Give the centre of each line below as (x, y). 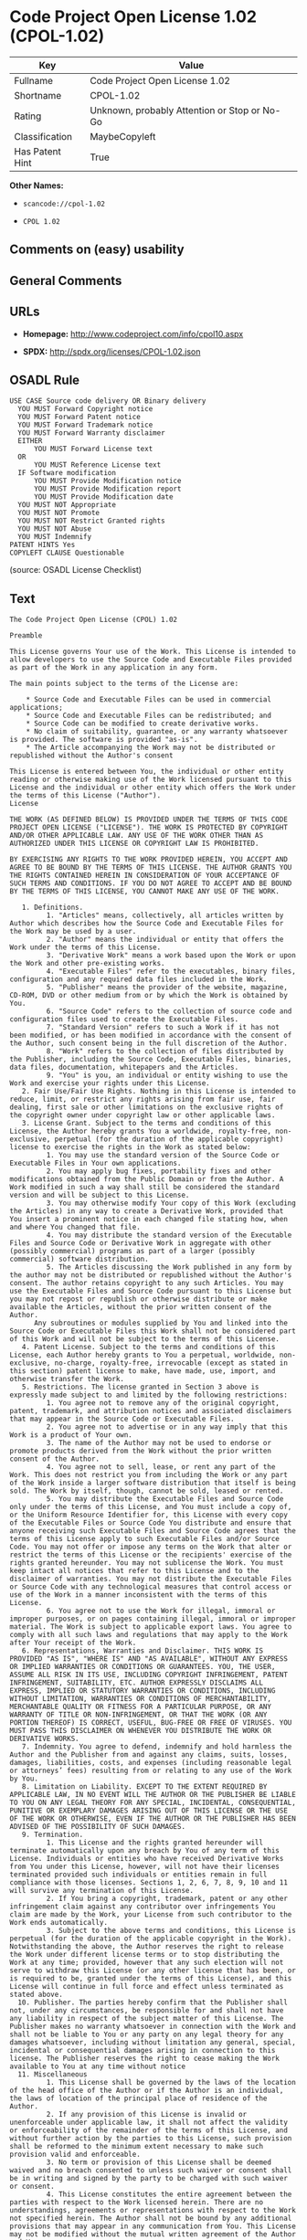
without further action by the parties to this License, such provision (151, 2139)
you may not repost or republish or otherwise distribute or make (138, 1299)
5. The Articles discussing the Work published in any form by (169, 1267)
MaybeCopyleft (123, 136)
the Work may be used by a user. (73, 932)
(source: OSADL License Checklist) (76, 570)
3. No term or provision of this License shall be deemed (159, 2162)
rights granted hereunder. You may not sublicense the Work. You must (147, 1563)
